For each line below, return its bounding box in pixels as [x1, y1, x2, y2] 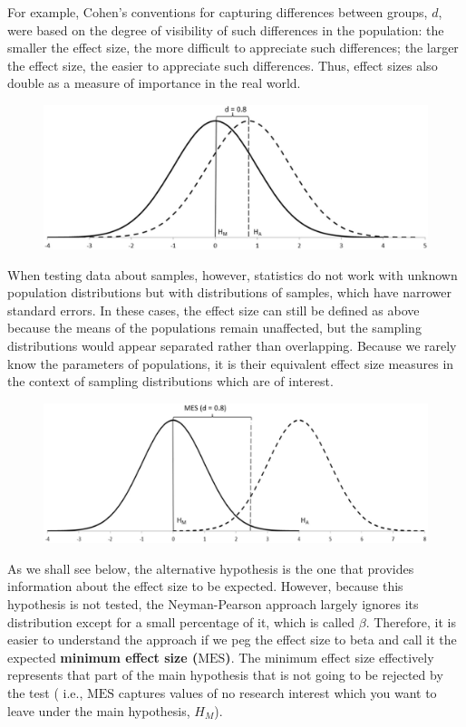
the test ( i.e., [7, 683, 83, 702]
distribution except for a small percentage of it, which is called [7, 612, 355, 631]
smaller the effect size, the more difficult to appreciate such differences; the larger [7, 38, 459, 57]
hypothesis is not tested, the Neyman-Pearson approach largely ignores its [7, 594, 419, 613]
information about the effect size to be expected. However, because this [7, 577, 403, 596]
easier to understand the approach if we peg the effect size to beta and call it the [7, 630, 457, 649]
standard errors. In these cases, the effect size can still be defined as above [7, 300, 420, 319]
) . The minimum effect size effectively [225, 647, 434, 666]
